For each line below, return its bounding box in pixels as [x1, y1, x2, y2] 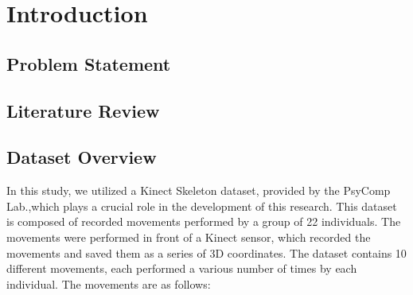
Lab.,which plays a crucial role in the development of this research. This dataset [6, 197, 397, 214]
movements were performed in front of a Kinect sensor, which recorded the [6, 228, 371, 245]
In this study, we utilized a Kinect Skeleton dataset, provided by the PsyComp [6, 182, 391, 199]
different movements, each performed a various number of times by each [6, 260, 357, 277]
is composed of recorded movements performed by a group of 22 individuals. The [6, 213, 401, 230]
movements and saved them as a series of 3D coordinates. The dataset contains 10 [6, 244, 407, 261]
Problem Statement [6, 51, 171, 76]
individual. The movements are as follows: [6, 275, 211, 292]
